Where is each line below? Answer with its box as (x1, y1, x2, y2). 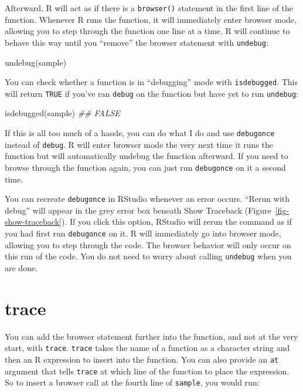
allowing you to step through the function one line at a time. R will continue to (5, 25, 290, 37)
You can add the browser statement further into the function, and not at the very (5, 330, 298, 342)
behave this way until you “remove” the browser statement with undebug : (5, 36, 268, 48)
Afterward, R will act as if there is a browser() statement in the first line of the (5, 2, 294, 13)
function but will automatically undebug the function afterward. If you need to (5, 150, 288, 162)
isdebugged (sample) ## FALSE (5, 107, 120, 119)
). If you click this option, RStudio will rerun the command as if (61, 215, 292, 228)
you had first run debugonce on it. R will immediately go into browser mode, (5, 227, 281, 239)
